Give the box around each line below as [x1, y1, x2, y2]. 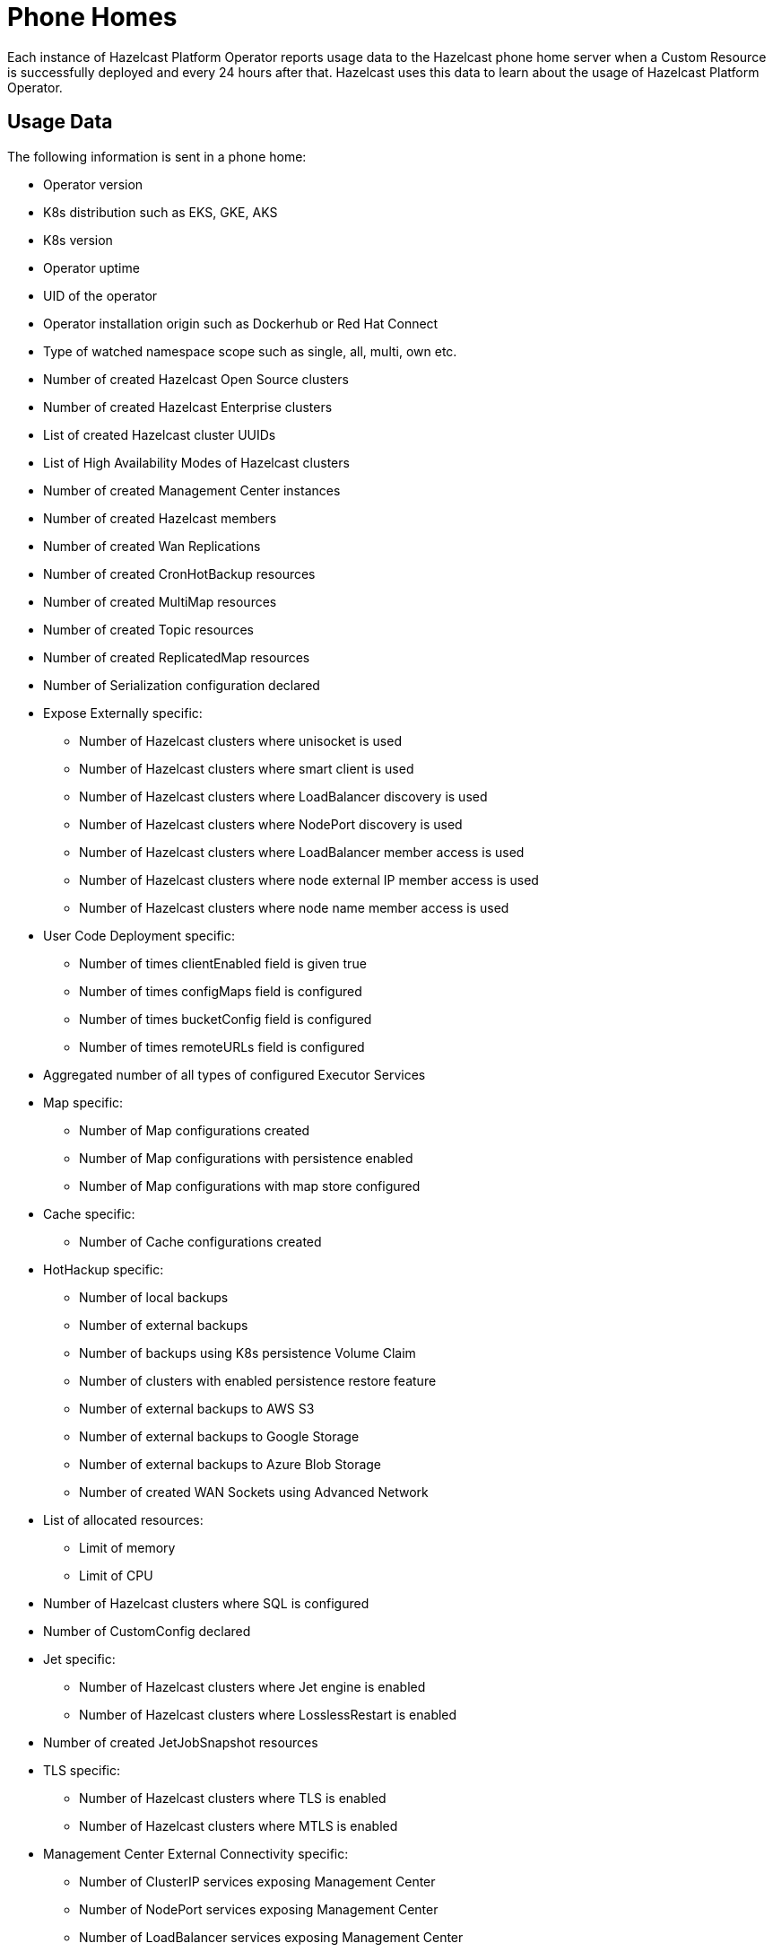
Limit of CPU [79, 1567, 153, 1583]
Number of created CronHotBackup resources [43, 565, 316, 582]
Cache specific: [43, 1205, 135, 1221]
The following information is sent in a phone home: [7, 148, 307, 164]
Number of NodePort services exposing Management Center [79, 1901, 439, 1917]
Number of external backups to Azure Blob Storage [79, 1456, 382, 1472]
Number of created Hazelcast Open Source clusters [43, 371, 349, 387]
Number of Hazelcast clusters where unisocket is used [79, 732, 402, 748]
